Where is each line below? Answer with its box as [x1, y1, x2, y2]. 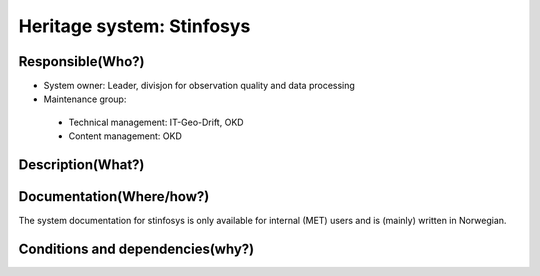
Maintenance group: [43, 93, 127, 105]
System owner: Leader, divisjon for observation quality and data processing [43, 80, 355, 92]
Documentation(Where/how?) [18, 188, 210, 205]
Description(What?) [18, 156, 145, 174]
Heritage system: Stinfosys [18, 15, 251, 37]
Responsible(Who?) [18, 53, 145, 70]
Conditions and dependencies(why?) [18, 240, 255, 257]
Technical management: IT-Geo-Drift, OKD [68, 116, 244, 128]
